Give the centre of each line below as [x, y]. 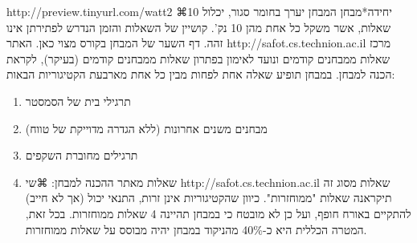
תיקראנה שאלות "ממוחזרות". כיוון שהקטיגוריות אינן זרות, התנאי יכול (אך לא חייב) [208, 198]
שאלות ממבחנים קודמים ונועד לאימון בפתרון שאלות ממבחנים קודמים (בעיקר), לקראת [198, 58]
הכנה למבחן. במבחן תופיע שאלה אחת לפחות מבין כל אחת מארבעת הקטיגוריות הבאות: [201, 74]
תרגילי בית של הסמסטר [78, 101]
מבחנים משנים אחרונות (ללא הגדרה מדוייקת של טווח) [146, 128]
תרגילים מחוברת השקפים [82, 155]
